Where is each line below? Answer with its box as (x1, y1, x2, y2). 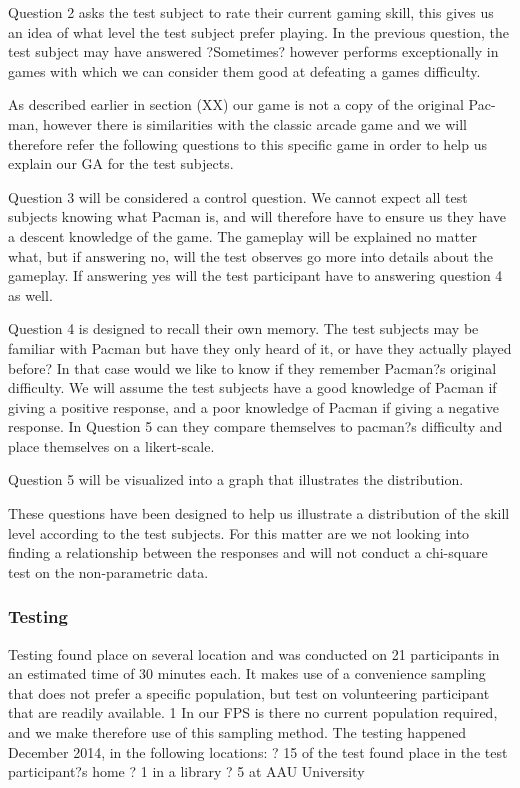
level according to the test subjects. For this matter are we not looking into (8, 522, 470, 543)
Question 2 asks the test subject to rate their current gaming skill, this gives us (8, 2, 494, 22)
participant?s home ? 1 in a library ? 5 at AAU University (8, 761, 365, 782)
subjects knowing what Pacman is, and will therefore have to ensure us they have (8, 206, 507, 227)
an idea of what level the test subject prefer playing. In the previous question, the (8, 21, 509, 42)
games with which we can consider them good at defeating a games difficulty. (8, 60, 481, 81)
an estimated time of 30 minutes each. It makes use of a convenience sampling (8, 663, 486, 684)
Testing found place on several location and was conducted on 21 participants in (8, 643, 500, 664)
